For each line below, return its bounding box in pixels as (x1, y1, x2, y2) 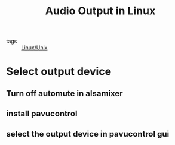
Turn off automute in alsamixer (6, 88, 124, 99)
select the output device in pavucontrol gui (6, 129, 170, 139)
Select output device (6, 65, 112, 78)
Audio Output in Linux (45, 4, 156, 18)
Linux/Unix (21, 44, 48, 51)
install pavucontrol (6, 109, 78, 119)
